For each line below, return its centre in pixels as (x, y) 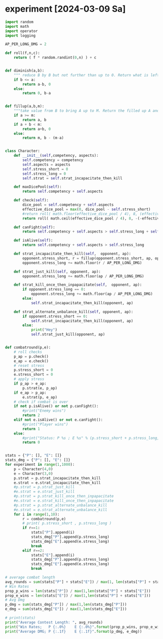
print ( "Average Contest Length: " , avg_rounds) (54, 622)
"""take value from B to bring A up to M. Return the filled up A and (87, 111)
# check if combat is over (41, 402)
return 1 (31, 429)
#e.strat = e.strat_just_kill (44, 492)
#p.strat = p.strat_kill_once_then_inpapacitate (64, 496)
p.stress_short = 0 (33, 370)
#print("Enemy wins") (44, 411)
